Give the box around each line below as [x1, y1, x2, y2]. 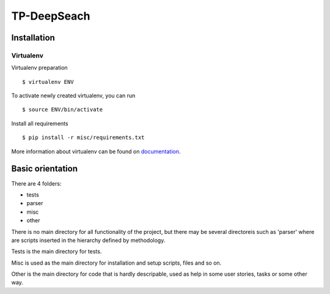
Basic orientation [11, 164, 78, 174]
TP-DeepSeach [11, 9, 91, 23]
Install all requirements [11, 119, 68, 127]
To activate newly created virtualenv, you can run [11, 92, 136, 99]
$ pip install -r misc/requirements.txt [22, 134, 145, 141]
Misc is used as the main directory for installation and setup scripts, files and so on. [11, 259, 222, 266]
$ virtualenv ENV [22, 78, 74, 85]
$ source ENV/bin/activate [22, 106, 103, 113]
